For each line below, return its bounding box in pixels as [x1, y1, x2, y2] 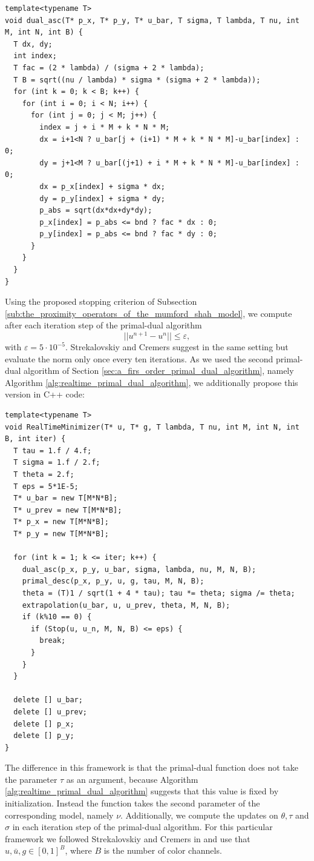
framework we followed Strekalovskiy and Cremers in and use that [5, 832, 250, 845]
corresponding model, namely [5, 808, 114, 821]
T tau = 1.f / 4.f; [13, 446, 92, 455]
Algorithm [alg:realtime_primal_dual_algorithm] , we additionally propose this [5, 376, 298, 388]
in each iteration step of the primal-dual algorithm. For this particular [12, 820, 273, 833]
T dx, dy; [13, 39, 53, 48]
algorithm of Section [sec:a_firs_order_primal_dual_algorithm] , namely [24, 364, 294, 377]
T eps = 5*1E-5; [13, 482, 79, 491]
